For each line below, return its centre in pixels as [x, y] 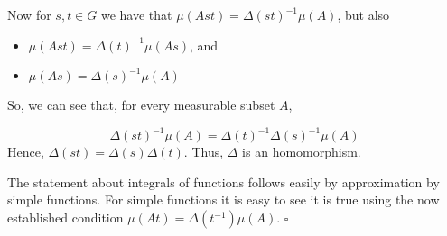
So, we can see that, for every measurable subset [141, 105]
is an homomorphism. [302, 152]
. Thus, [204, 152]
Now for [29, 14]
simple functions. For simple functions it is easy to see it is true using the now [223, 200]
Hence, [26, 152]
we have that [136, 14]
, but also [363, 14]
